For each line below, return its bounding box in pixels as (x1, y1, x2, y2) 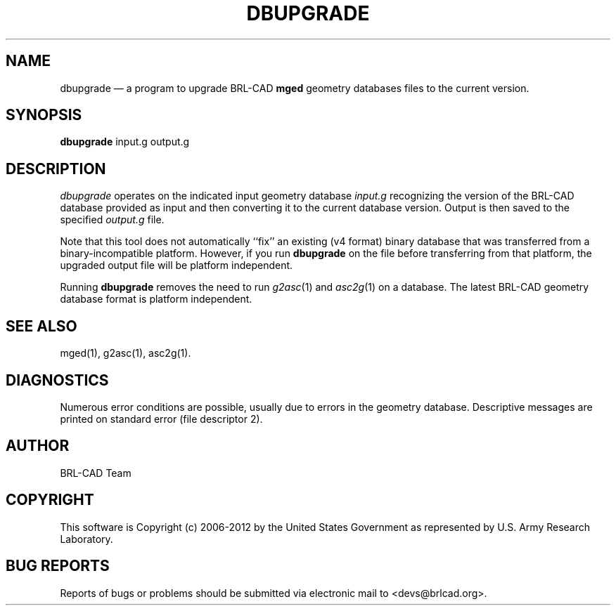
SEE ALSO (6, 317, 77, 335)
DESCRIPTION (6, 159, 106, 178)
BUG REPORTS (6, 557, 110, 575)
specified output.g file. (60, 213, 165, 226)
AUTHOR (6, 437, 70, 455)
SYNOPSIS (6, 106, 82, 124)
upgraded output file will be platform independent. (60, 259, 293, 272)
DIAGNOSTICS (6, 371, 109, 389)
